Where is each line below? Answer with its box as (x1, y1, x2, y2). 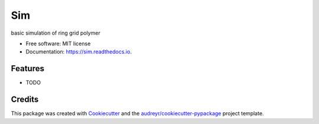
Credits (11, 95, 39, 105)
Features (11, 63, 44, 73)
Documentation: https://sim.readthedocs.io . (25, 48, 132, 55)
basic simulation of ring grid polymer (11, 29, 100, 36)
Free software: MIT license (25, 40, 91, 47)
